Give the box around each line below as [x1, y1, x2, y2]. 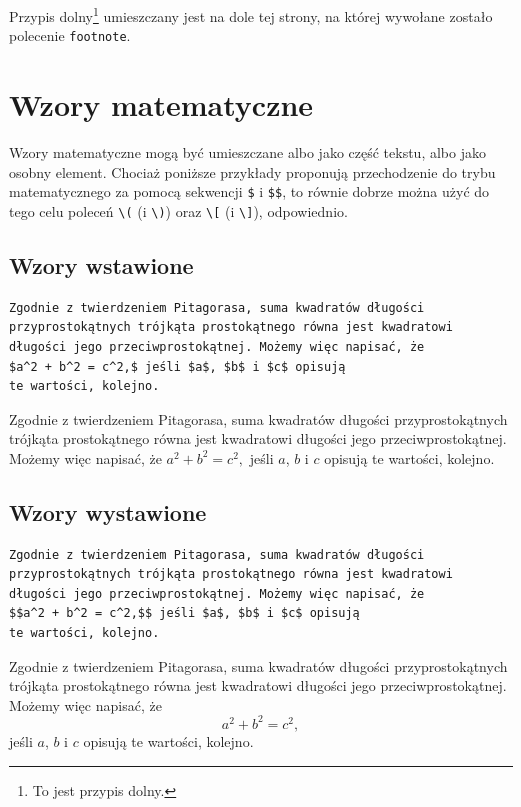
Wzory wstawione [9, 249, 194, 280]
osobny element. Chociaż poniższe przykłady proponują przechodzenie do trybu [9, 161, 496, 182]
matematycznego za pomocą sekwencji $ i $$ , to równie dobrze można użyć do [9, 181, 490, 202]
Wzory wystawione [9, 496, 207, 527]
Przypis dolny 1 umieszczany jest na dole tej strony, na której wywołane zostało [9, 3, 493, 26]
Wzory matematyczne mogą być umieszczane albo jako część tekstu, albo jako [9, 142, 486, 163]
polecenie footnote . [9, 25, 131, 46]
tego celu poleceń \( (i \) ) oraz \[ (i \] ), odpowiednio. [9, 200, 348, 221]
